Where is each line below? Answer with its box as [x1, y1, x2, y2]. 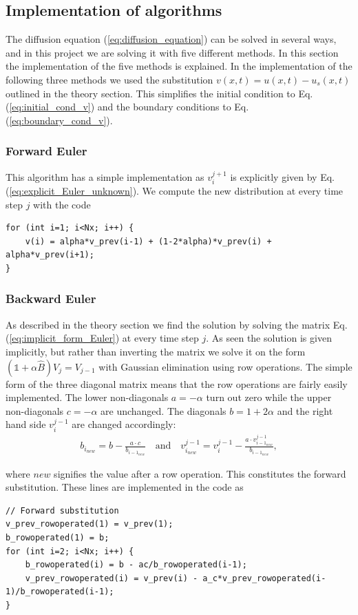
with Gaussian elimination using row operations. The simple [98, 359, 352, 373]
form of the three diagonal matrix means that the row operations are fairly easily [6, 376, 348, 391]
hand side [6, 417, 46, 431]
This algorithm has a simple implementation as [6, 169, 204, 184]
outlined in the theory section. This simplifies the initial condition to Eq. [6, 86, 313, 100]
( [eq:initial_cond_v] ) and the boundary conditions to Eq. [6, 99, 249, 114]
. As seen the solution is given [206, 331, 332, 345]
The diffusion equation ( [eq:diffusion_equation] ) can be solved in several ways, [6, 32, 337, 46]
